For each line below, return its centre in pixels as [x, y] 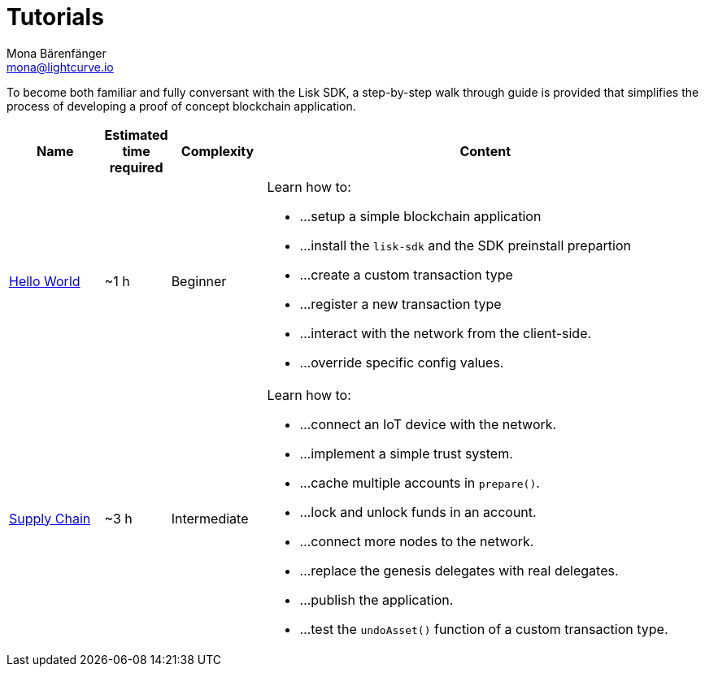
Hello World [45, 281]
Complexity [218, 151]
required [136, 167]
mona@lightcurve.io [60, 67]
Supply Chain [50, 518]
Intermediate [210, 518]
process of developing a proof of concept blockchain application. [181, 106]
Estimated [136, 135]
